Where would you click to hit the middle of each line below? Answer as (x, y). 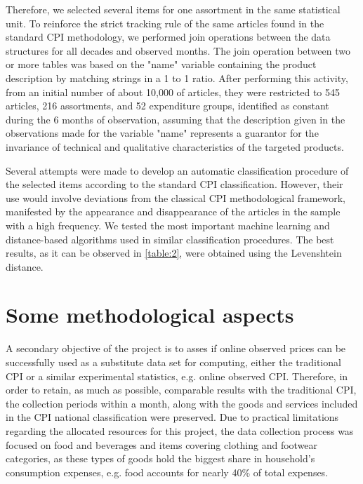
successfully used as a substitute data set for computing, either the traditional (173, 362)
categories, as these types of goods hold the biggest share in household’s (160, 458)
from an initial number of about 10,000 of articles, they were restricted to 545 (173, 92)
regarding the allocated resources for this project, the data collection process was (180, 430)
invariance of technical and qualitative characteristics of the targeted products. (175, 146)
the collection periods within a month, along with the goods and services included (182, 403)
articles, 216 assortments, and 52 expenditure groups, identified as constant (167, 106)
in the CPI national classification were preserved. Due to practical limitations (172, 417)
